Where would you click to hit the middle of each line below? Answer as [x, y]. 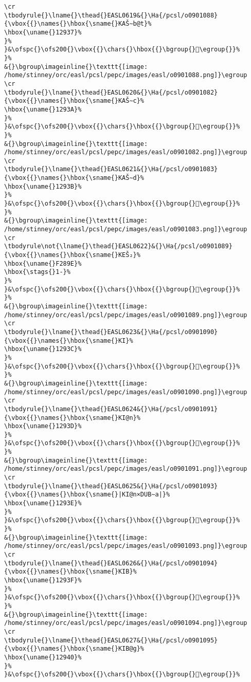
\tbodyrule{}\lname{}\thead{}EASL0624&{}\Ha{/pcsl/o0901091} [111, 409]
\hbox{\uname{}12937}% [43, 32]
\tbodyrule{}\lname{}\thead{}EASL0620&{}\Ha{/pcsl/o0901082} [111, 92]
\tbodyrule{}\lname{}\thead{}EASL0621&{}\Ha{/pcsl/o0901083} [111, 169]
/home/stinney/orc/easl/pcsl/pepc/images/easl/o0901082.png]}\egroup [126, 152]
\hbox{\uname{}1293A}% [43, 109]
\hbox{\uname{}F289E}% [43, 263]
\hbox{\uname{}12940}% [43, 657]
